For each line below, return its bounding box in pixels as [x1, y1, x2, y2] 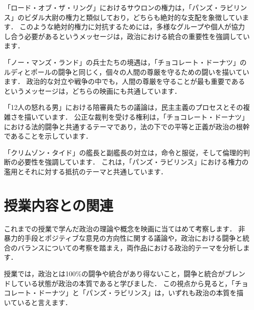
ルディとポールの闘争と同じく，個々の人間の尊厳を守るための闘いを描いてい [4, 66, 250, 77]
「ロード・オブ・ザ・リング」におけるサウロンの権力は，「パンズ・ [4, 2, 220, 12]
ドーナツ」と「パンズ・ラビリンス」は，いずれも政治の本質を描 [38, 288, 244, 298]
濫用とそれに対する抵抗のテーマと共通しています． [4, 166, 168, 176]
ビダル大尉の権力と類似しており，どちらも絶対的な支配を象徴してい [24, 12, 242, 22]
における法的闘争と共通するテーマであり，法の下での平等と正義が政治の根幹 [4, 121, 250, 131]
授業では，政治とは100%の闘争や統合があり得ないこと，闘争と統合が [4, 269, 225, 278]
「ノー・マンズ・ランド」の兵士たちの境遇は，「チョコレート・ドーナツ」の [4, 57, 247, 67]
